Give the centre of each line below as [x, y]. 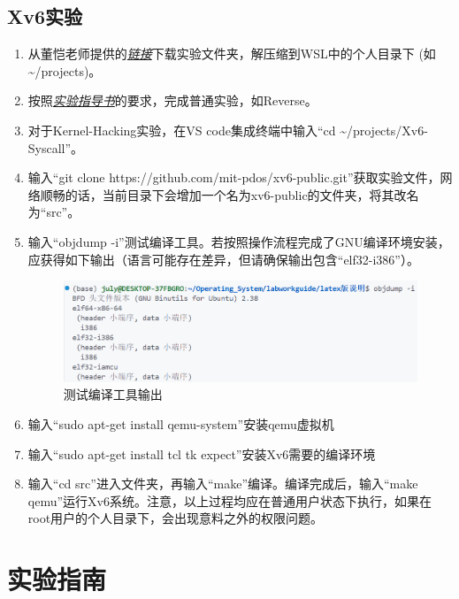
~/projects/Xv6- [384, 130]
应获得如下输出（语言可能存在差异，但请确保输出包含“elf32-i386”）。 [223, 259]
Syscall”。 [56, 147]
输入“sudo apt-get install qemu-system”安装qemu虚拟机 [181, 423]
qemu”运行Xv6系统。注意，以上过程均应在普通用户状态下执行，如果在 [229, 500]
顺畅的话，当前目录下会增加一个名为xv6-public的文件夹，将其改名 [229, 194]
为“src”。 [54, 212]
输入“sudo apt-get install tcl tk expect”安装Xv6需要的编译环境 [202, 453]
